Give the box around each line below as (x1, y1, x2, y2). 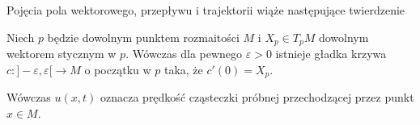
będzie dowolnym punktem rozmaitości (47, 28, 240, 45)
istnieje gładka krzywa (275, 45, 387, 62)
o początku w (84, 60, 151, 77)
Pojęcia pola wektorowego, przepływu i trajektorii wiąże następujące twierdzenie (6, 2, 405, 18)
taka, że (163, 60, 203, 77)
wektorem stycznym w (6, 45, 117, 62)
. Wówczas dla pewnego (125, 45, 243, 62)
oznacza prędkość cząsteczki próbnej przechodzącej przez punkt (100, 89, 414, 106)
